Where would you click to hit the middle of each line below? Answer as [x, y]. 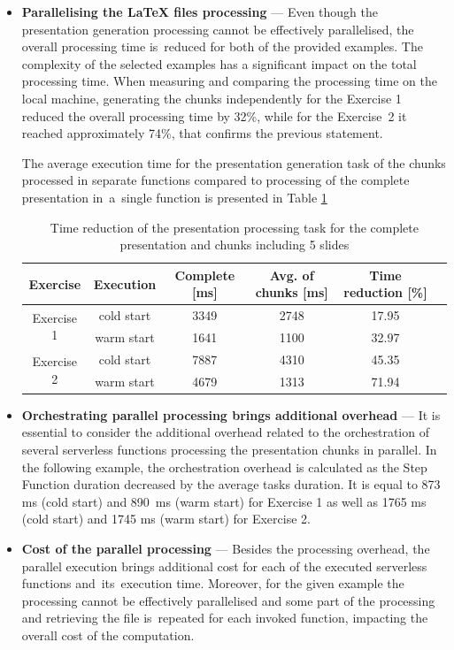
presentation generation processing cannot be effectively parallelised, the [218, 29]
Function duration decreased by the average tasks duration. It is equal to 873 [231, 484]
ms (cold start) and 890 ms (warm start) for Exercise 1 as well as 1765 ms [224, 501]
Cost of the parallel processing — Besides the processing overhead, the [226, 548]
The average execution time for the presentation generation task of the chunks [234, 162]
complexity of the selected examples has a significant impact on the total [219, 63]
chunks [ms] [292, 292]
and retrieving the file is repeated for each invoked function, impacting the [225, 618]
